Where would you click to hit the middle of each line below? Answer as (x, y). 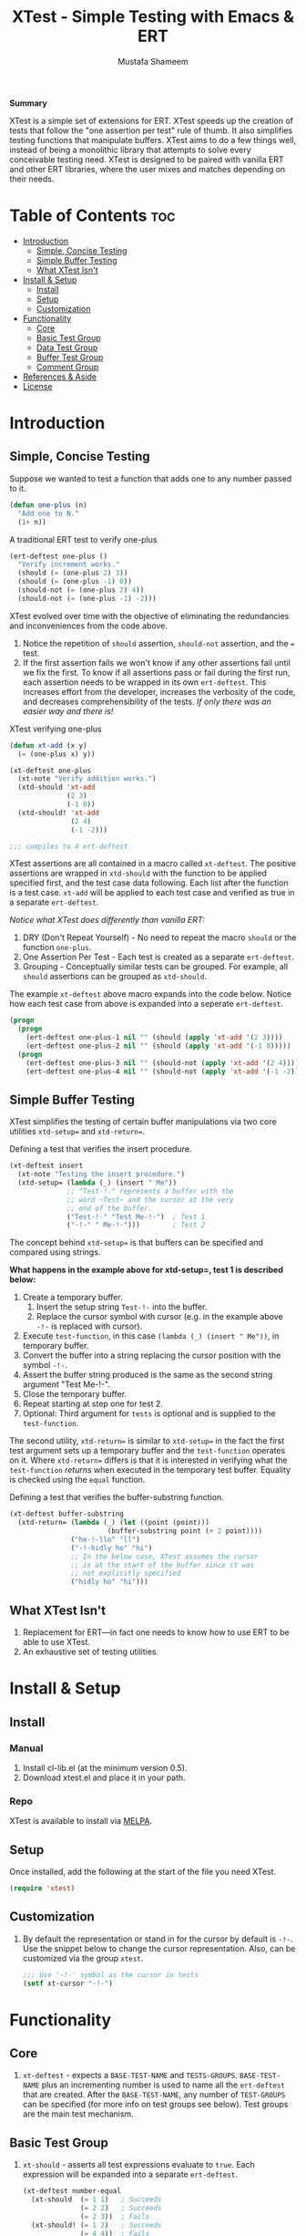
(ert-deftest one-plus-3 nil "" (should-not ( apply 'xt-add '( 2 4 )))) (163, 1063)
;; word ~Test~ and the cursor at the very (150, 1200)
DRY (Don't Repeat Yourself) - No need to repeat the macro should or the (159, 937)
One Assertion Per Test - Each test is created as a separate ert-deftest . (158, 957)
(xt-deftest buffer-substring (67, 1514)
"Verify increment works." (69, 564)
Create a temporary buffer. (72, 1298)
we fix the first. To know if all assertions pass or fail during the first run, (156, 672)
